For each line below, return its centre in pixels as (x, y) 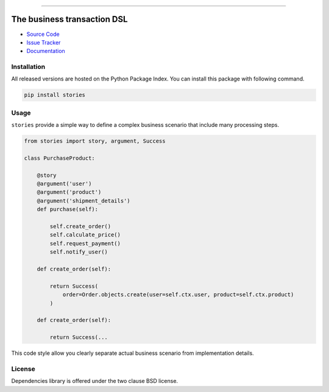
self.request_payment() (85, 243)
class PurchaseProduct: (60, 158)
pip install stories (55, 95)
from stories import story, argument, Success (95, 141)
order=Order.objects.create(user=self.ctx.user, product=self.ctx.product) (178, 295)
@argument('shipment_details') (83, 201)
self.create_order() (80, 226)
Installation (28, 67)
